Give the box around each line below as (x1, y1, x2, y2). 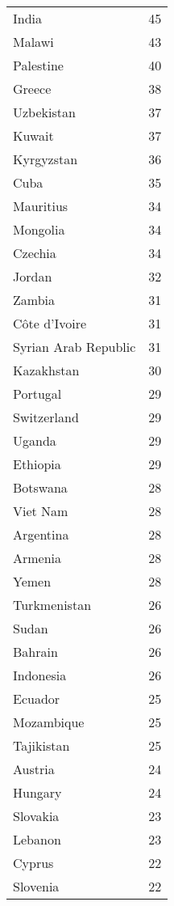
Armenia (13, 548, 62, 567)
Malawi (13, 32, 54, 51)
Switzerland (13, 408, 79, 426)
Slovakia (13, 807, 60, 825)
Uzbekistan (13, 103, 76, 121)
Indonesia (13, 666, 67, 684)
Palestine (13, 56, 64, 74)
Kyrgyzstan (13, 150, 78, 168)
